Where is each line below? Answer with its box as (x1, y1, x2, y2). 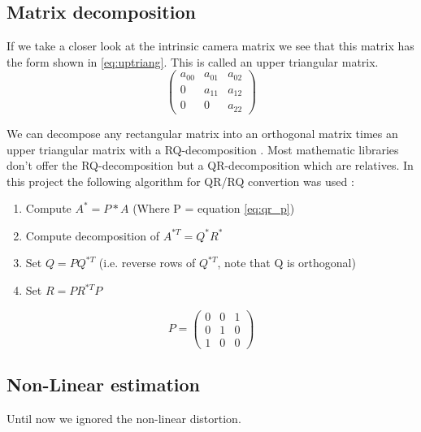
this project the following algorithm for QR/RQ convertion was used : (7, 172, 354, 189)
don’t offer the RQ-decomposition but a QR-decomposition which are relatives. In (7, 157, 414, 174)
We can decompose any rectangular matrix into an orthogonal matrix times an (7, 124, 398, 141)
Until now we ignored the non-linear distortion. (7, 410, 241, 427)
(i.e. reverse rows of (98, 254, 196, 271)
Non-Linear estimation (7, 372, 201, 397)
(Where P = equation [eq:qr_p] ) (132, 200, 295, 217)
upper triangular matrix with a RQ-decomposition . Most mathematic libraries (7, 140, 399, 158)
